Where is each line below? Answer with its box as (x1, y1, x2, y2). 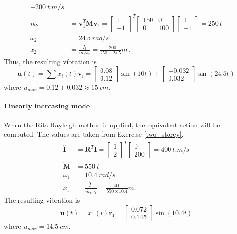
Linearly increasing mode (4, 101, 90, 111)
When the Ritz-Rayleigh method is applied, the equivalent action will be (4, 119, 220, 129)
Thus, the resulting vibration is (4, 56, 97, 66)
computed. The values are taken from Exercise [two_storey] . (4, 129, 184, 139)
